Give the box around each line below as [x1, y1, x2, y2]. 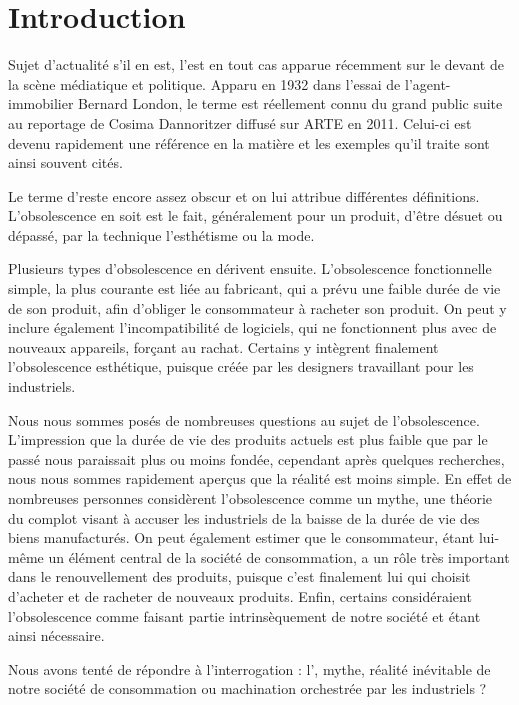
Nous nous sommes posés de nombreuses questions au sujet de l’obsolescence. [8, 409, 480, 430]
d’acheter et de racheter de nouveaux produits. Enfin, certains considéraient [8, 585, 472, 606]
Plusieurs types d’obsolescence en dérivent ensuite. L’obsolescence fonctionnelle [8, 258, 492, 279]
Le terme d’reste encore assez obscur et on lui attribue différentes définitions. [8, 185, 480, 206]
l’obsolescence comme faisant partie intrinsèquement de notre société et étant [8, 605, 481, 626]
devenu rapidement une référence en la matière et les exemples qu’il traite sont [8, 132, 490, 153]
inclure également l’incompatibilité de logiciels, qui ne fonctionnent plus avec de [8, 317, 497, 338]
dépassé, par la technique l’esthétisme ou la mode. [8, 224, 315, 245]
